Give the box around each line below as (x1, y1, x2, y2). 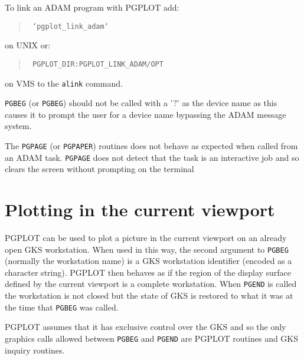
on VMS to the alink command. (5, 77, 123, 89)
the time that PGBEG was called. (5, 300, 119, 313)
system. (5, 120, 32, 132)
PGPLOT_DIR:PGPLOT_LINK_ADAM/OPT (32, 60, 164, 68)
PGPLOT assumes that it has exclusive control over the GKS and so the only (5, 321, 286, 333)
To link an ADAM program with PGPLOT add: (5, 1, 179, 13)
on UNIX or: (5, 39, 51, 51)
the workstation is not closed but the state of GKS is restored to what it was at (5, 289, 293, 302)
